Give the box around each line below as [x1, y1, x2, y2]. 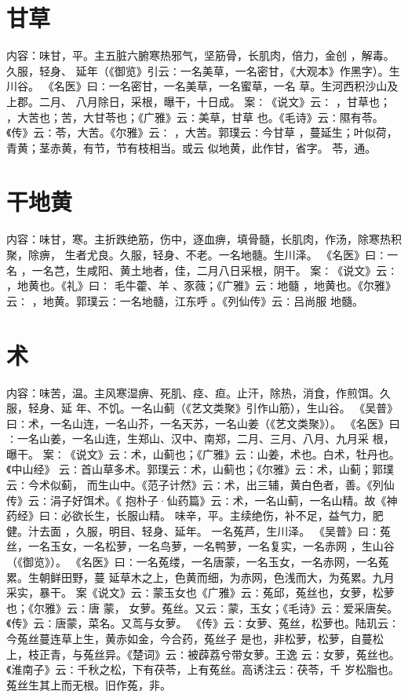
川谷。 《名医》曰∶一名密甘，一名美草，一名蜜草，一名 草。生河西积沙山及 [6, 78, 399, 94]
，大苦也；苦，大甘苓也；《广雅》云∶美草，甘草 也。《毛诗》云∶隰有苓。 [6, 108, 384, 125]
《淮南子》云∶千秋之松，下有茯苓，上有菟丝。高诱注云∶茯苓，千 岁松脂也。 [6, 661, 400, 678]
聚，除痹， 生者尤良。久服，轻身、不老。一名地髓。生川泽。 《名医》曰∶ [6, 247, 388, 262]
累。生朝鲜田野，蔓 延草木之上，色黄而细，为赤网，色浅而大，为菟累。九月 [6, 568, 395, 585]
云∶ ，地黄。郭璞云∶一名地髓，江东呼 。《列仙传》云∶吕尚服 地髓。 [6, 292, 363, 309]
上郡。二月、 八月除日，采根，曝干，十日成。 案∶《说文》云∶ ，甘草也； [6, 93, 391, 109]
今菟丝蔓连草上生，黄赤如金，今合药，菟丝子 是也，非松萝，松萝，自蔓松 [6, 630, 384, 646]
